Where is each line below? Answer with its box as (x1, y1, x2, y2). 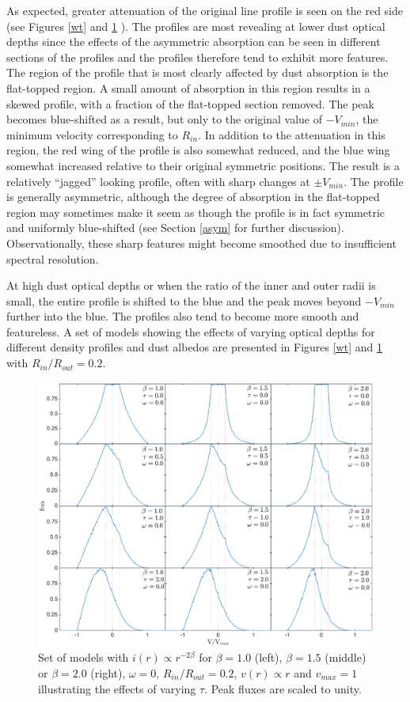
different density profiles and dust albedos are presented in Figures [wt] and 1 (6, 339, 382, 355)
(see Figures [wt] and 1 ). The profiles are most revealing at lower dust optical (6, 17, 385, 34)
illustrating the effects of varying (38, 680, 196, 696)
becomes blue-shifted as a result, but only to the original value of (6, 111, 322, 127)
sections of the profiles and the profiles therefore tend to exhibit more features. (6, 48, 389, 65)
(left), (254, 649, 283, 666)
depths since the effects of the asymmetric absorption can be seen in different (6, 33, 381, 50)
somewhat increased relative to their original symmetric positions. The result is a (6, 157, 400, 173)
